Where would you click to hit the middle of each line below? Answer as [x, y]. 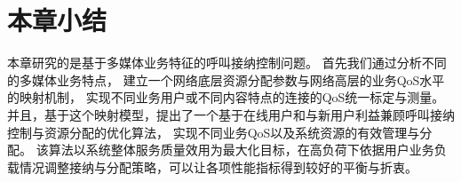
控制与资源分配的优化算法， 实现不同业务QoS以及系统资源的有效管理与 [214, 132]
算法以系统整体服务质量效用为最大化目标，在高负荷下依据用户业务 [241, 150]
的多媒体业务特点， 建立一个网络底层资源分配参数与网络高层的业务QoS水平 [226, 79]
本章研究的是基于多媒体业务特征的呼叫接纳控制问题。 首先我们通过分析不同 [227, 63]
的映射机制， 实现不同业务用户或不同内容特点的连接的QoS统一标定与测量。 [226, 97]
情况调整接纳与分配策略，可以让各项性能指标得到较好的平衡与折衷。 [218, 166]
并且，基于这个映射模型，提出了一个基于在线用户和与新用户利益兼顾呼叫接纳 [231, 114]
